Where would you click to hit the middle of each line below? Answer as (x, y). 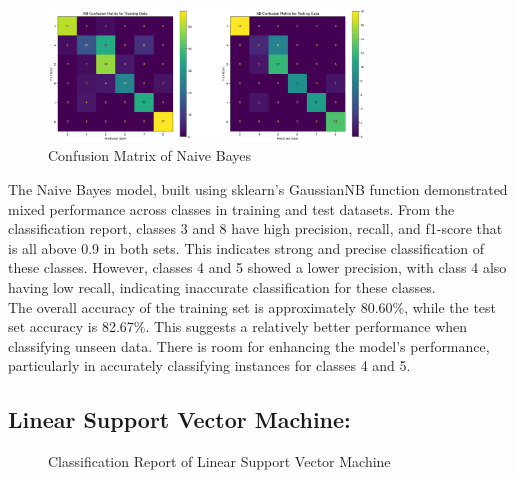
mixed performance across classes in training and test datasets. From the (231, 208)
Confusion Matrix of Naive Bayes (149, 155)
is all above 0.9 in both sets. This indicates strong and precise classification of (246, 247)
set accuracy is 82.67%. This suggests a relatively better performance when (238, 326)
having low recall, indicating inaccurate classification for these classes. (222, 287)
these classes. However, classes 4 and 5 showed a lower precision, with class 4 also (257, 267)
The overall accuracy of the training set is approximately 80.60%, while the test (252, 306)
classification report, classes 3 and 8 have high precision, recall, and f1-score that (255, 228)
